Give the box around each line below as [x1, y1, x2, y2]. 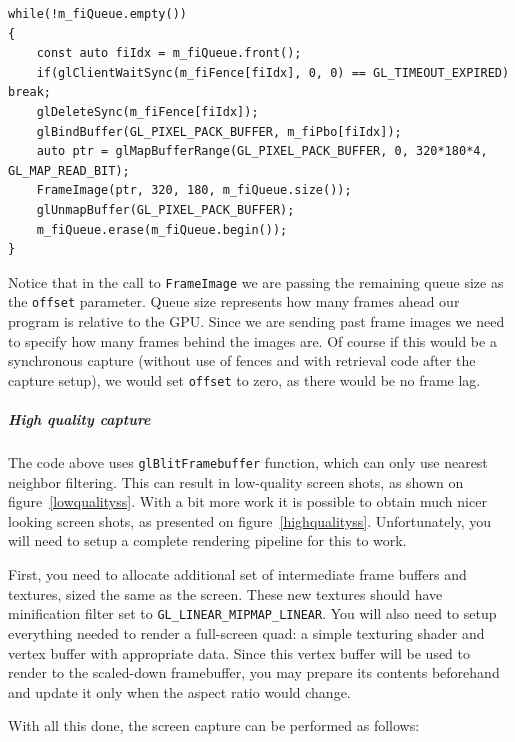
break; [8, 85, 51, 100]
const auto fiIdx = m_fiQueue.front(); [36, 46, 302, 61]
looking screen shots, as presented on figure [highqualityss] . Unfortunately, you [8, 510, 491, 531]
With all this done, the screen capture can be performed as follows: [8, 715, 420, 736]
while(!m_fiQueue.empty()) [8, 7, 187, 21]
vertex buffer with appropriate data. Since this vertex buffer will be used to [8, 642, 471, 663]
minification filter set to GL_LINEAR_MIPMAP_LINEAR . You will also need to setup [8, 603, 497, 624]
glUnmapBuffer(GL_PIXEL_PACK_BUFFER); [36, 202, 295, 217]
